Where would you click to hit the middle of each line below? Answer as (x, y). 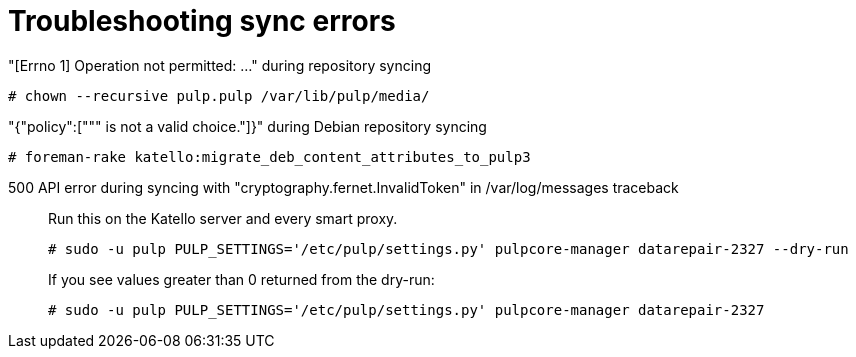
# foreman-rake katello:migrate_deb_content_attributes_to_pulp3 (269, 156)
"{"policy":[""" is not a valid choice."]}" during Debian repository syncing (247, 126)
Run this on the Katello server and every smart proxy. (223, 218)
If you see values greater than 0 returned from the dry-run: (241, 279)
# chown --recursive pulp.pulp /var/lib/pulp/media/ (219, 95)
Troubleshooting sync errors (202, 21)
